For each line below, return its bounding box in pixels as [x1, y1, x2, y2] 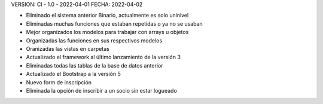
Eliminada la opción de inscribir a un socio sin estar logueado [26, 87, 178, 94]
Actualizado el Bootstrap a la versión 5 [26, 71, 121, 78]
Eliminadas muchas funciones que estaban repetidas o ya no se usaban [26, 20, 203, 27]
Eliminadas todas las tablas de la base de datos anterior [26, 62, 163, 69]
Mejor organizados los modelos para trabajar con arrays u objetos [26, 29, 189, 36]
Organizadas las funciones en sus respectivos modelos [26, 36, 163, 44]
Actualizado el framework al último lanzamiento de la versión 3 [26, 54, 181, 61]
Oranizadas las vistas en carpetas [26, 45, 110, 52]
